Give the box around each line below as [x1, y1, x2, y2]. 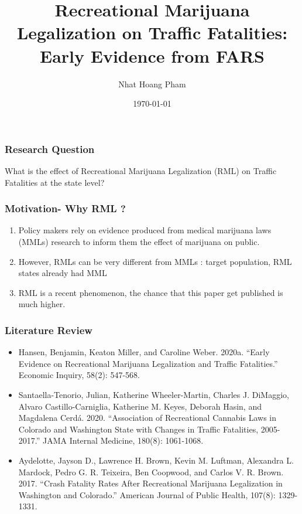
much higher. [18, 298, 66, 310]
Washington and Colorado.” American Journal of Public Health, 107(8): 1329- [18, 488, 298, 501]
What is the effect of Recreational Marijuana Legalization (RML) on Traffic [5, 164, 277, 176]
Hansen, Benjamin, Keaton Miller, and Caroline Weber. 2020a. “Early [18, 346, 270, 358]
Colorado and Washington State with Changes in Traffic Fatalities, [18, 423, 259, 435]
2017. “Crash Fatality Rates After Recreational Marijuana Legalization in [18, 477, 283, 489]
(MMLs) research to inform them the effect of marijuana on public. [18, 235, 260, 247]
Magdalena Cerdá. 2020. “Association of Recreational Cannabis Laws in [18, 411, 277, 424]
